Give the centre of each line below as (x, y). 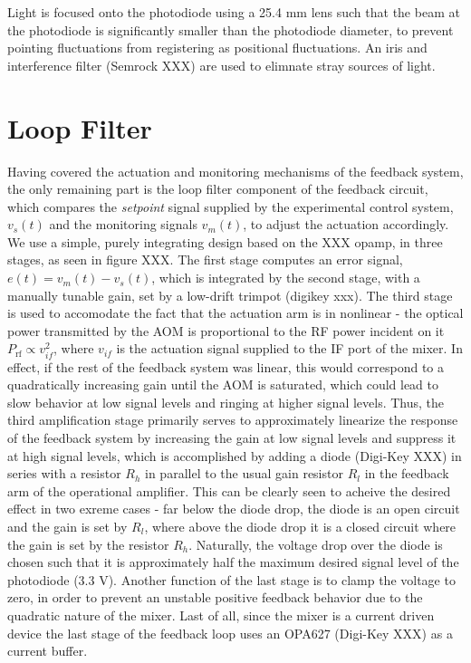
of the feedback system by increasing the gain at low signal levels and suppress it (232, 437)
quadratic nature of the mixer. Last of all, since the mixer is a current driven (221, 615)
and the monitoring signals (123, 224)
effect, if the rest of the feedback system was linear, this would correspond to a (226, 366)
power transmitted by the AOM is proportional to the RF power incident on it (226, 330)
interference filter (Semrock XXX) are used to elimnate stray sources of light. (221, 65)
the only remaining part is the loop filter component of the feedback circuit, (218, 189)
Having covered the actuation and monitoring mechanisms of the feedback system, (235, 171)
